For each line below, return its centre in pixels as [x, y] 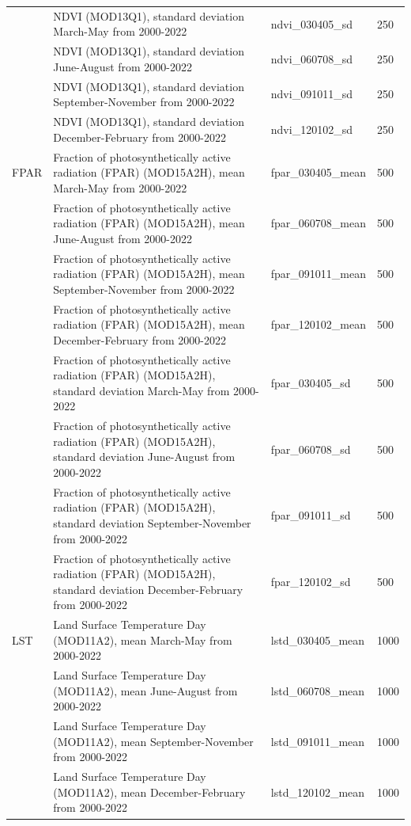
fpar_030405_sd [311, 383]
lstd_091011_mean [318, 741]
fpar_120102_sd [311, 581]
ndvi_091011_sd [311, 94]
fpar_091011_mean [318, 274]
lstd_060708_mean [318, 690]
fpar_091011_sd [311, 515]
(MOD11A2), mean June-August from [145, 690]
